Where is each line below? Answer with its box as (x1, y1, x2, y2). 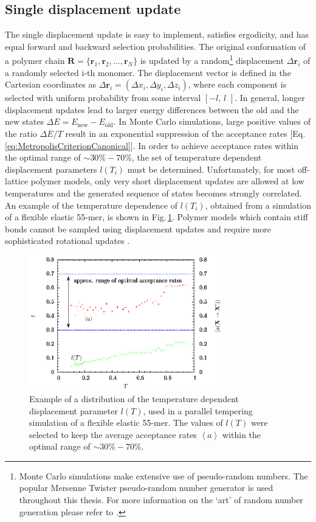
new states (5, 115, 44, 128)
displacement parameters (5, 162, 97, 175)
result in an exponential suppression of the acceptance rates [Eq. (65, 127, 306, 140)
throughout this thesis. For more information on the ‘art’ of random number (19, 493, 303, 506)
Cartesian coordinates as (5, 78, 97, 91)
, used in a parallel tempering (143, 404, 253, 417)
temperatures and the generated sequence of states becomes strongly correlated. (5, 186, 302, 199)
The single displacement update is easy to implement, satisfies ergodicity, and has (5, 28, 309, 41)
